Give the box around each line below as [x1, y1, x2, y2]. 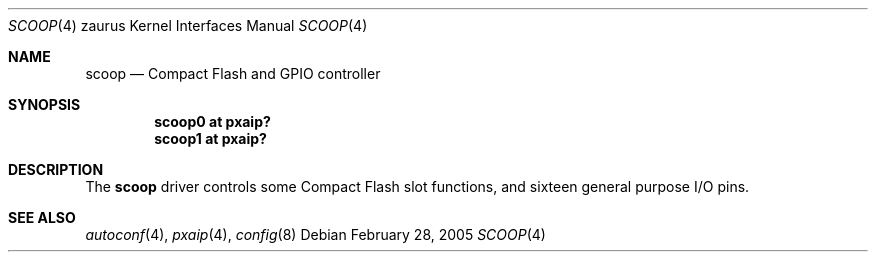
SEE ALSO [8, 209, 76, 226]
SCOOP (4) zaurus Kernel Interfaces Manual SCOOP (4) [8, 17, 368, 34]
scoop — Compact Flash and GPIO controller [85, 65, 381, 82]
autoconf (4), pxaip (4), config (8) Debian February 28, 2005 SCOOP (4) [85, 226, 546, 243]
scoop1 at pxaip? [154, 130, 267, 147]
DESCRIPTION [8, 161, 104, 178]
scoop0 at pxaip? [154, 113, 271, 130]
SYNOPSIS [8, 96, 81, 113]
